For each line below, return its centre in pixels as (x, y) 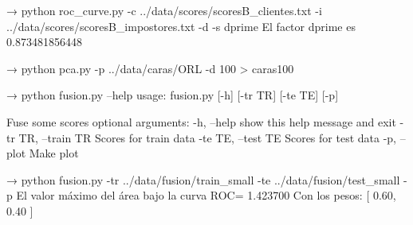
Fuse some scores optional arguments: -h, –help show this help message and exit (201, 121)
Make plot (54, 153)
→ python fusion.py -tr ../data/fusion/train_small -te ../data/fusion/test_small (203, 179)
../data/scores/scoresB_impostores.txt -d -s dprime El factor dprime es (181, 26)
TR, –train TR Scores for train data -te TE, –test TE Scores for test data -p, (207, 137)
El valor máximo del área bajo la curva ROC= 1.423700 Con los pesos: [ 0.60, (206, 195)
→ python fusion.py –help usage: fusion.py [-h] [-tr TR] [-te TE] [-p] (173, 95)
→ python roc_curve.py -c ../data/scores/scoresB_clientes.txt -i (164, 10)
